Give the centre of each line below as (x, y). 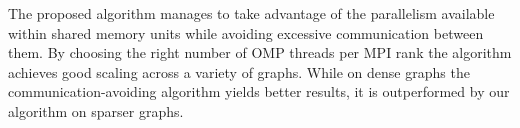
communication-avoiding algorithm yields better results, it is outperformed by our (259, 91)
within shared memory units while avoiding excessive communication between (246, 32)
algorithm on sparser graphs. (96, 110)
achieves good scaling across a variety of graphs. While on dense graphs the (239, 71)
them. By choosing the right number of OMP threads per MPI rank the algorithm (260, 52)
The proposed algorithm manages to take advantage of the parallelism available (251, 13)
